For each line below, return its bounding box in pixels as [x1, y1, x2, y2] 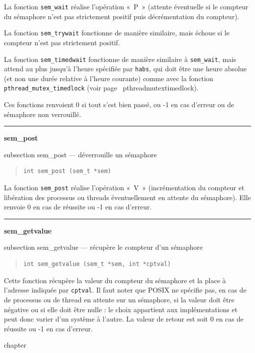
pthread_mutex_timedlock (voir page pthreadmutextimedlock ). [4, 83, 199, 93]
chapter [4, 340, 26, 350]
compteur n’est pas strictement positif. [4, 37, 120, 47]
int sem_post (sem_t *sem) [23, 168, 111, 175]
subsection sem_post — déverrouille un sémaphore [4, 149, 157, 159]
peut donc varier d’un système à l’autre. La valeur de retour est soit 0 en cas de [4, 314, 244, 324]
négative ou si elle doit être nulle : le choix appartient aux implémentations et [4, 304, 238, 314]
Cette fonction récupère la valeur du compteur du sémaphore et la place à [4, 275, 226, 285]
